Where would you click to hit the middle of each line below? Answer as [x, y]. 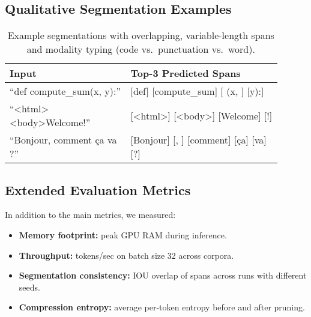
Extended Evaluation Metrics [98, 189]
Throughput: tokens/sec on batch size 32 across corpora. [126, 255]
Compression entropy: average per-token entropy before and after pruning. [162, 307]
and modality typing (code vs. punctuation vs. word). [141, 49]
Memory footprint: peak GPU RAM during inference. [123, 235]
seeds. [29, 287]
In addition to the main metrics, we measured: [90, 215]
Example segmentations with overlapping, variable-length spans [141, 35]
